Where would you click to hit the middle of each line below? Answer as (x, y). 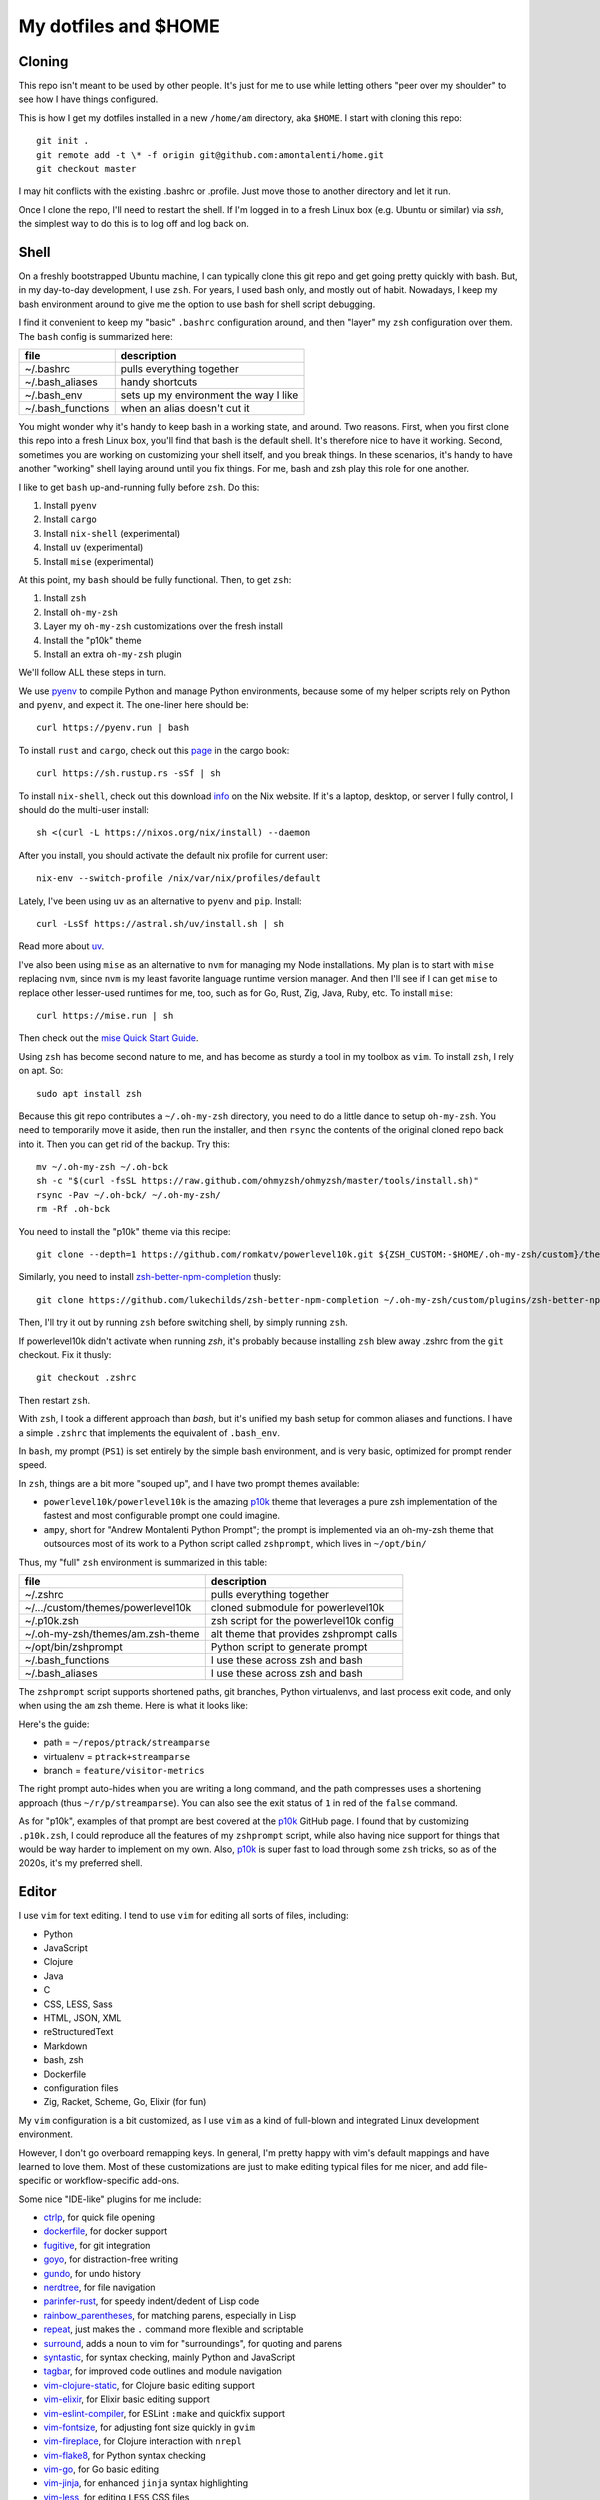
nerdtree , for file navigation (99, 2287)
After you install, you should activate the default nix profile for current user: (173, 855)
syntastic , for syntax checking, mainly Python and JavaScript (169, 2357)
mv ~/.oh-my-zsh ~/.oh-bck (102, 1167)
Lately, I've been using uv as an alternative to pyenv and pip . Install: (160, 901)
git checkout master (86, 169)
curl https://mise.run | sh (105, 1015)
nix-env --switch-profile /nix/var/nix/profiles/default (179, 878)
